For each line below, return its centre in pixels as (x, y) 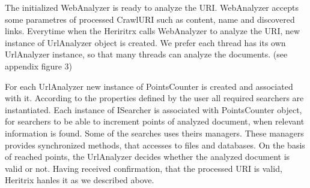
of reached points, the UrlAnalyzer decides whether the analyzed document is (147, 157)
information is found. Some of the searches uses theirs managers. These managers (154, 133)
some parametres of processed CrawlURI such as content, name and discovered (150, 19)
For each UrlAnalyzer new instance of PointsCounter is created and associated (149, 86)
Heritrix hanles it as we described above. (80, 180)
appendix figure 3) (39, 66)
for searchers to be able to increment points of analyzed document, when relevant (155, 121)
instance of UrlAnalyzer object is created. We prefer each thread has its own (145, 42)
